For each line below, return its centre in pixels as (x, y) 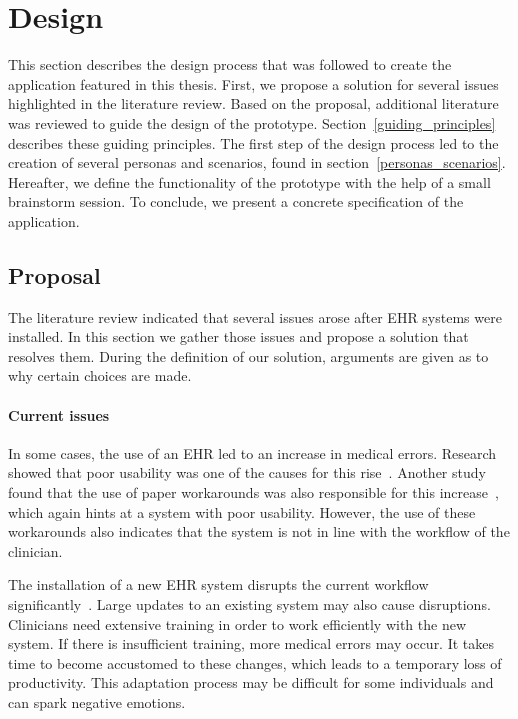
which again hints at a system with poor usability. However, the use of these (242, 511)
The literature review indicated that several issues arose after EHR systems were (255, 316)
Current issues (59, 414)
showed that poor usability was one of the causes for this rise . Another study (247, 472)
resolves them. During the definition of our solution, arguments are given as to (248, 355)
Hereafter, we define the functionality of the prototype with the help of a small (249, 181)
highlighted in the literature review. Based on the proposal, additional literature (253, 103)
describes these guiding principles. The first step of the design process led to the (253, 142)
